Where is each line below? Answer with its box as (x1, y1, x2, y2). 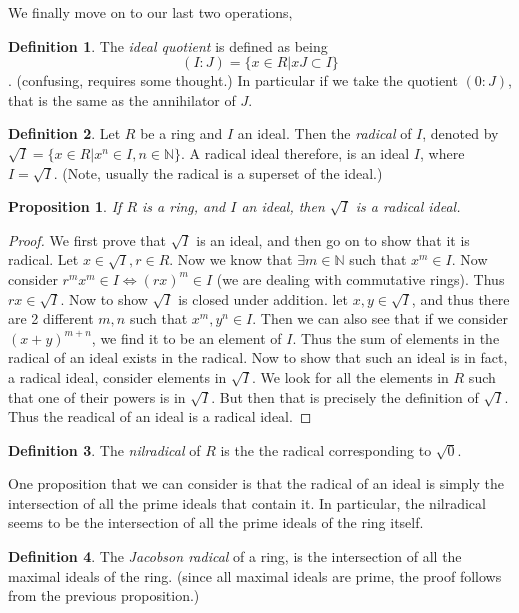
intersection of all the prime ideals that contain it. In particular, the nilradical (8, 492, 486, 513)
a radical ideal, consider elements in (8, 366, 227, 387)
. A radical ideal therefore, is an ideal (181, 142, 410, 163)
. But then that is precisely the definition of (211, 386, 479, 407)
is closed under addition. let (178, 288, 348, 309)
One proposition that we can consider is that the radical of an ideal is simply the (8, 473, 504, 494)
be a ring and (140, 123, 223, 144)
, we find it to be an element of (91, 327, 282, 348)
